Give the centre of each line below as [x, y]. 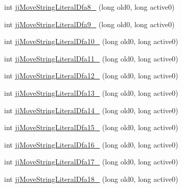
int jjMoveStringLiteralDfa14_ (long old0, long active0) [91, 110]
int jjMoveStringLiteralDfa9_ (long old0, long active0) [89, 24]
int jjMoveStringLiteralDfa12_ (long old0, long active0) [91, 76]
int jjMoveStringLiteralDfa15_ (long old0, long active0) [91, 127]
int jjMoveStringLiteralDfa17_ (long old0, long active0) [91, 162]
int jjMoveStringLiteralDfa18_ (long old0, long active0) [91, 179]
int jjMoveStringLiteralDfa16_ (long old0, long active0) [91, 144]
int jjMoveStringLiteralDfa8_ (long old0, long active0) [89, 7]
